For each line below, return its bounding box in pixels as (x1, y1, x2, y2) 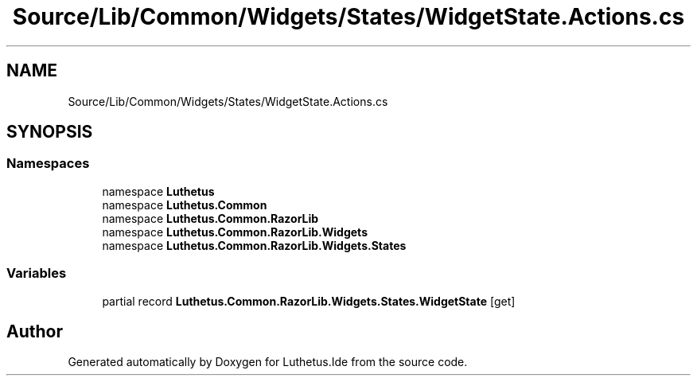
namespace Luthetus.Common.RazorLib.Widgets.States (102, 238, 407, 252)
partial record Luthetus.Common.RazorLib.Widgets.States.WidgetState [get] (102, 294, 516, 308)
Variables (6, 265, 67, 282)
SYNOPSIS (6, 122, 93, 142)
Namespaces (6, 155, 90, 172)
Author (6, 321, 63, 341)
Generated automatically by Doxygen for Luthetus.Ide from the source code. (68, 355, 468, 369)
